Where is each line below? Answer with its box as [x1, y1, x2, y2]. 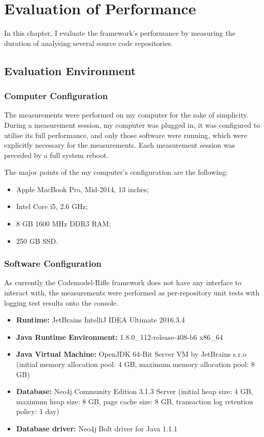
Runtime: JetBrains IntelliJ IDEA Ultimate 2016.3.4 [16, 314, 185, 325]
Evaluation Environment [4, 62, 136, 78]
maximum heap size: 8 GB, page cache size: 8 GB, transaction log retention [16, 396, 253, 406]
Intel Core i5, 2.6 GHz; [16, 201, 88, 212]
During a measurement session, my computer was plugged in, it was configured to [4, 119, 260, 130]
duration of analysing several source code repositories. [4, 37, 173, 48]
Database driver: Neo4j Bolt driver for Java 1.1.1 [16, 423, 178, 433]
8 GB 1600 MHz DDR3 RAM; [16, 218, 111, 229]
